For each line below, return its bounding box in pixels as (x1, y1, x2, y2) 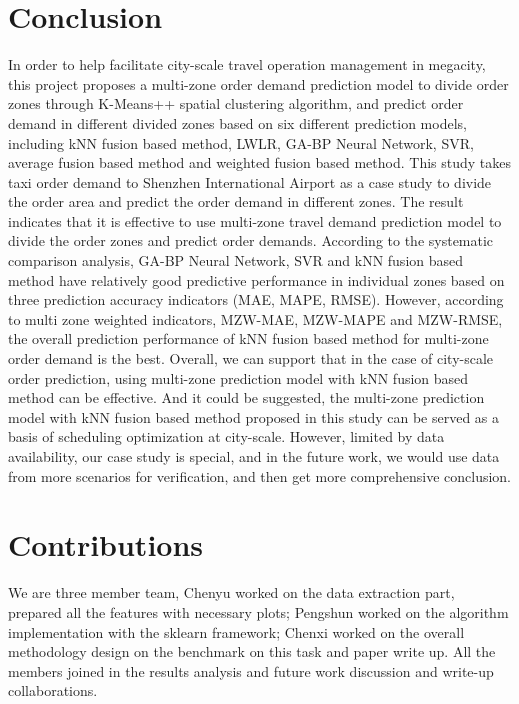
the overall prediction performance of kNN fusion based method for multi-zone (8, 328, 489, 349)
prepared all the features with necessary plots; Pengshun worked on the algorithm (8, 601, 509, 622)
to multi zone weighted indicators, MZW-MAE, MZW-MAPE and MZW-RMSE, (8, 308, 503, 329)
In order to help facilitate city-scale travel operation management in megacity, (8, 54, 486, 75)
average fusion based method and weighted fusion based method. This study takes (8, 152, 512, 173)
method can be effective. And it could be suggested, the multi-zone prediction (8, 387, 485, 408)
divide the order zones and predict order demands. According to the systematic (8, 230, 494, 251)
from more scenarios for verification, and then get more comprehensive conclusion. (8, 465, 512, 486)
